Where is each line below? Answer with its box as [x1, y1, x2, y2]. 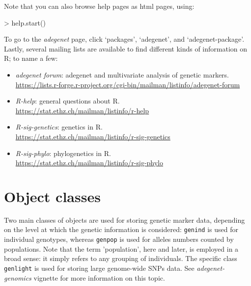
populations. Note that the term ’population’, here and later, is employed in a [4, 243, 239, 254]
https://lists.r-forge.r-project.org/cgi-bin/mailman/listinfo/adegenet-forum [15, 79, 240, 89]
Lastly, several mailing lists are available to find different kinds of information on [4, 43, 248, 53]
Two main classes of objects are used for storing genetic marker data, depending [4, 214, 245, 225]
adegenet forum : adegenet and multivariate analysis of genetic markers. [15, 69, 229, 79]
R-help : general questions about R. [15, 96, 120, 106]
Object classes [4, 186, 101, 206]
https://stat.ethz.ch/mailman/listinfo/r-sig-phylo [15, 157, 164, 168]
